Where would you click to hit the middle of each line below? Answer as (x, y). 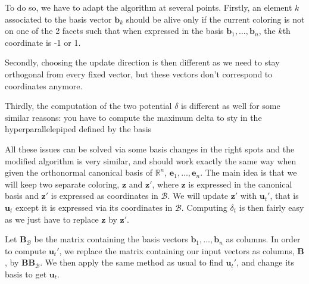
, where (165, 184)
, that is (284, 196)
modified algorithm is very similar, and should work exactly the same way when (151, 160)
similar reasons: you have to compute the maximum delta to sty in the (133, 117)
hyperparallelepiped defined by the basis (78, 129)
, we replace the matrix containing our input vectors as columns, (177, 250)
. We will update (198, 196)
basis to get (26, 274)
